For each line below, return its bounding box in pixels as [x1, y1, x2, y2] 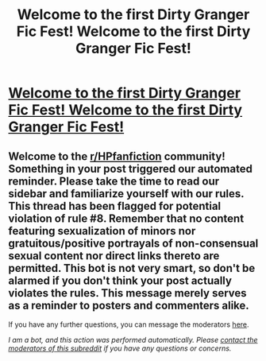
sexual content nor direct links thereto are [8, 249, 220, 262]
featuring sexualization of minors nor [8, 224, 196, 238]
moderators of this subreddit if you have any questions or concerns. [8, 344, 232, 353]
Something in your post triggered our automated [8, 161, 253, 176]
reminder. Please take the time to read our [8, 174, 220, 188]
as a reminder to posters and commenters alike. [8, 298, 250, 312]
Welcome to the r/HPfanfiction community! [8, 149, 226, 163]
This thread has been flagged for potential [8, 199, 222, 212]
